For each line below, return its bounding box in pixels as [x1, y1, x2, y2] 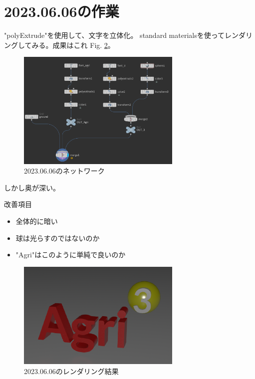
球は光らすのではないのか [15, 232, 100, 243]
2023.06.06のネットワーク [24, 166, 105, 176]
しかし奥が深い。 [4, 182, 60, 192]
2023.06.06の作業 [4, 1, 119, 21]
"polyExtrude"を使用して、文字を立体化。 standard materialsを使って [4, 30, 225, 40]
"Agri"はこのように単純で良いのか [15, 249, 126, 260]
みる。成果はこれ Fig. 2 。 [31, 39, 115, 50]
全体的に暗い [15, 216, 58, 226]
